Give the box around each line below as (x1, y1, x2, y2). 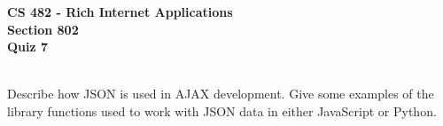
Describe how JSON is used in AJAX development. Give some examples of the (7, 84, 434, 103)
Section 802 (7, 20, 79, 38)
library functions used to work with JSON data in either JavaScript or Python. (7, 101, 437, 120)
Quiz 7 (7, 37, 49, 56)
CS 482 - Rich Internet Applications (7, 3, 233, 20)
